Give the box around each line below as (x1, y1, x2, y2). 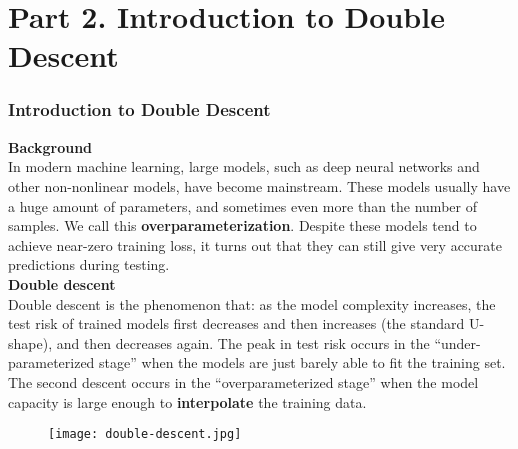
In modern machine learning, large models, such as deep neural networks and (8, 156, 480, 177)
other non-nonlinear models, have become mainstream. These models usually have (8, 175, 511, 196)
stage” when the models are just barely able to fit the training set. (99, 352, 506, 373)
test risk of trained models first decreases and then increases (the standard (8, 313, 465, 334)
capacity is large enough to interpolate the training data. (8, 391, 367, 412)
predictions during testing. (8, 254, 170, 275)
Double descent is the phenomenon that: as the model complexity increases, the (8, 293, 496, 314)
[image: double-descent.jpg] (48, 427, 242, 442)
